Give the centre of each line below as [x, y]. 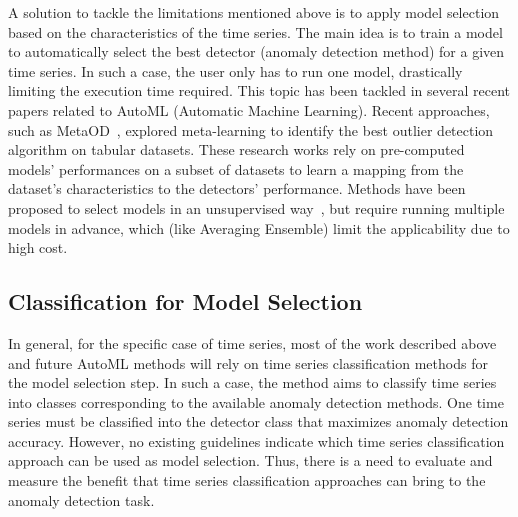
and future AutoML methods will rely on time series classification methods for [248, 362]
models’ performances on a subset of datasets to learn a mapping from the [236, 168]
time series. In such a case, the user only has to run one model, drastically [235, 70]
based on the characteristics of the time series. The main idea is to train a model [255, 31]
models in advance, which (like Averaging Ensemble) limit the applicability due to [259, 227]
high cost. [38, 247]
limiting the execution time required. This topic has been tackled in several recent [259, 90]
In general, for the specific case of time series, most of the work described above [252, 342]
